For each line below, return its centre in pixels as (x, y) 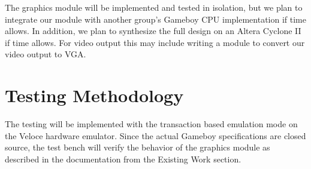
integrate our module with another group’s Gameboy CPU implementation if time (155, 19)
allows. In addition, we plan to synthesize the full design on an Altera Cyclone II (153, 31)
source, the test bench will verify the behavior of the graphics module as (138, 147)
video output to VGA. (46, 54)
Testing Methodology (94, 95)
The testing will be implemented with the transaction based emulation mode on (151, 124)
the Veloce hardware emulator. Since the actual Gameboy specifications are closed (155, 135)
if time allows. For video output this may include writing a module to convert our (155, 42)
